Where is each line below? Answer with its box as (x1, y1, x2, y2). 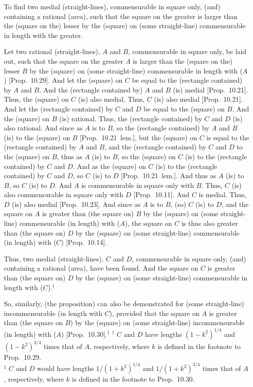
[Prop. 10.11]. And (133, 189, 190, 200)
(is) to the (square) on (4, 132, 70, 142)
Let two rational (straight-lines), (4, 46, 100, 56)
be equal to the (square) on (143, 103, 225, 113)
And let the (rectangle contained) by (4, 103, 113, 113)
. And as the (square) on (72, 161, 146, 171)
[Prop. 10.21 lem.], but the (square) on (79, 132, 197, 142)
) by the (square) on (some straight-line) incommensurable (70, 317, 245, 328)
